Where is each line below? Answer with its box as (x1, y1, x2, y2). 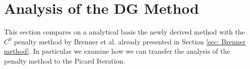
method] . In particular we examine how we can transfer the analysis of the (4, 46, 230, 56)
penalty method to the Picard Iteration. (4, 55, 125, 66)
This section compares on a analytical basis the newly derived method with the (4, 27, 245, 37)
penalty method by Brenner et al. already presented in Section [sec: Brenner (14, 36, 246, 46)
